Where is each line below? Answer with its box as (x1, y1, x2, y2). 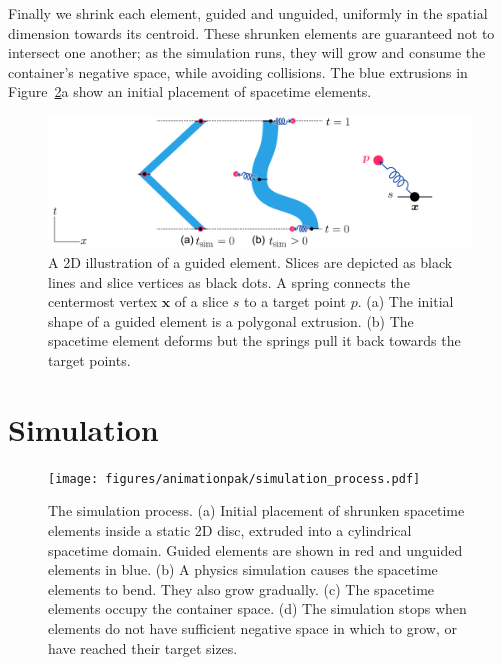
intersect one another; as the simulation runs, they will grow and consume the (8, 42, 486, 63)
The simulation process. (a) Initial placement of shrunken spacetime (48, 500, 465, 521)
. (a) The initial (357, 291, 454, 312)
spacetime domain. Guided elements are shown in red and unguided (48, 539, 463, 560)
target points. (48, 350, 131, 371)
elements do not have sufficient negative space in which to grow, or (48, 617, 457, 638)
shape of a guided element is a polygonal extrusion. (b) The (48, 310, 414, 331)
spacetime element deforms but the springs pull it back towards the (48, 330, 461, 351)
